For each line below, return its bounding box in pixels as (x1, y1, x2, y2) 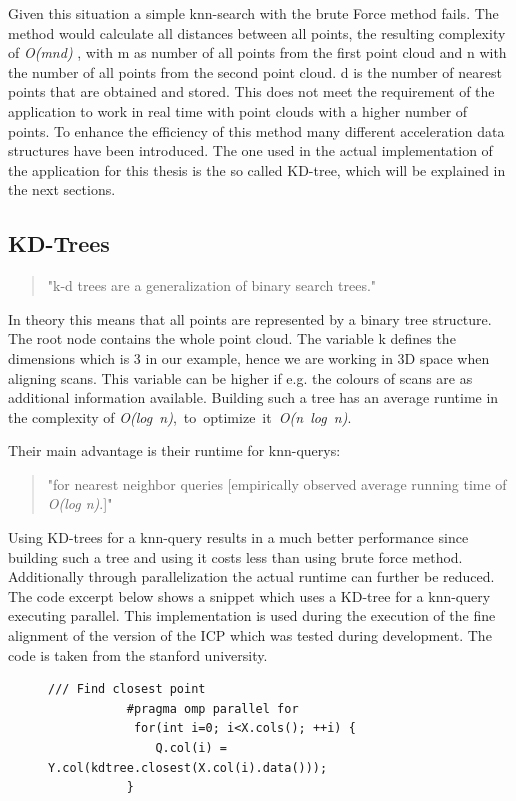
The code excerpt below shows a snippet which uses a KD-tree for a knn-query (8, 585, 491, 606)
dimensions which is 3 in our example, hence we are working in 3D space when (8, 347, 490, 368)
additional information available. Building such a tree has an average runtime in (8, 387, 499, 408)
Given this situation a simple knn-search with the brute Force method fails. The (8, 3, 499, 23)
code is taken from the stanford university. (8, 644, 268, 665)
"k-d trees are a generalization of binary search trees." (47, 275, 377, 296)
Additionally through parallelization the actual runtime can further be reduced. (8, 566, 495, 587)
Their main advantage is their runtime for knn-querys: (8, 440, 341, 461)
